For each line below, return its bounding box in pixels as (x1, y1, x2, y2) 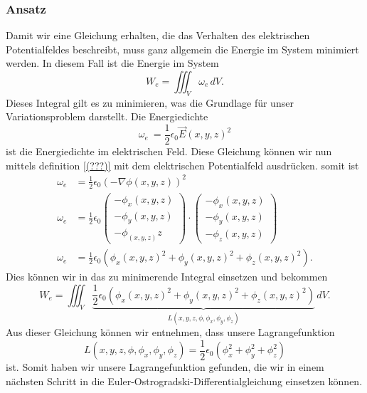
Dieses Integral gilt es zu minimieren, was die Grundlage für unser (6, 95, 294, 110)
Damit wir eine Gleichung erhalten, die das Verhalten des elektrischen (6, 28, 310, 43)
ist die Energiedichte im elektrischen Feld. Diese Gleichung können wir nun (6, 144, 332, 159)
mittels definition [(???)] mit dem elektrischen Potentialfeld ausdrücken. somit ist (6, 157, 359, 172)
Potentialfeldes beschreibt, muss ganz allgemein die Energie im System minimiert (6, 41, 359, 56)
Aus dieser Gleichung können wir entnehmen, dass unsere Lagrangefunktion (6, 325, 335, 340)
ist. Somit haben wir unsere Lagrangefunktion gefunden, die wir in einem (6, 360, 324, 374)
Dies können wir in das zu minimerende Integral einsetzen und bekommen (6, 269, 328, 284)
